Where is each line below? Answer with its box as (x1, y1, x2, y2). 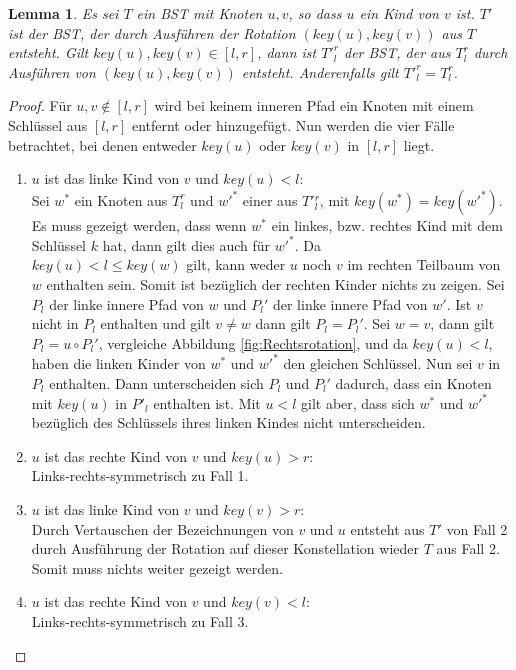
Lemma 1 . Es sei (8, 3, 119, 23)
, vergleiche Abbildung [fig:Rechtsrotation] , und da (98, 332, 408, 353)
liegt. (403, 134, 435, 155)
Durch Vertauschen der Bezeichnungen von (31, 518, 294, 539)
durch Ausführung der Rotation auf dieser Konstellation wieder (31, 538, 420, 559)
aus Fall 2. (436, 538, 500, 559)
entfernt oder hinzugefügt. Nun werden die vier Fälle (131, 114, 455, 135)
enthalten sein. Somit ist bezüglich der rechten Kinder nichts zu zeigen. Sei (46, 274, 505, 295)
